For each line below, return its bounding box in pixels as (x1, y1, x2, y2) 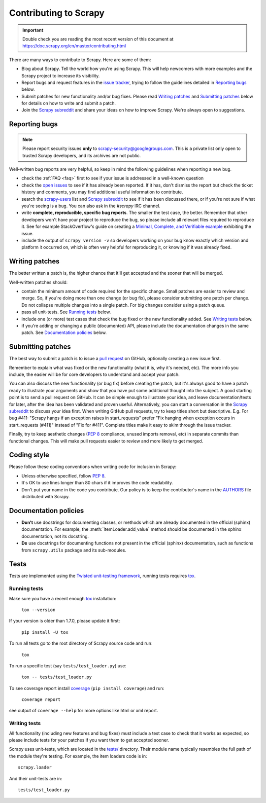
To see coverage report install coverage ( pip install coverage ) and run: (9, 685, 165, 691)
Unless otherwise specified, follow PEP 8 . (21, 473, 106, 478)
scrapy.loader (18, 765, 52, 770)
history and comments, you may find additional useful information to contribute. (21, 189, 183, 195)
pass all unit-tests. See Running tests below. (21, 309, 111, 315)
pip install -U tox (21, 629, 68, 635)
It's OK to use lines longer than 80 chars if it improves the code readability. (21, 480, 173, 486)
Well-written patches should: (9, 279, 68, 285)
